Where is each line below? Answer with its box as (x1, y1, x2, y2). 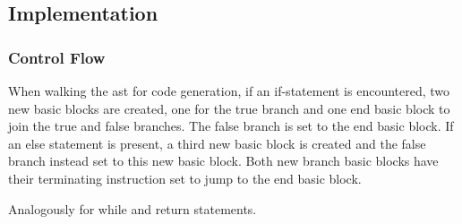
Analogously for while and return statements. (8, 199, 257, 218)
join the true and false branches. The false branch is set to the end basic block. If (8, 116, 454, 135)
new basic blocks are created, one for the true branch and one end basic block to (8, 99, 450, 117)
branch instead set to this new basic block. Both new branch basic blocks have (8, 151, 439, 170)
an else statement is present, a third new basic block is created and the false (8, 134, 426, 152)
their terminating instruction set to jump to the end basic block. (8, 168, 362, 187)
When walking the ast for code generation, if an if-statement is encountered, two (8, 82, 450, 99)
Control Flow (8, 46, 106, 68)
